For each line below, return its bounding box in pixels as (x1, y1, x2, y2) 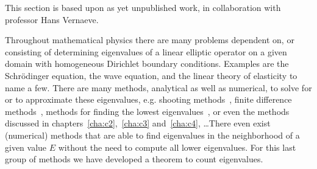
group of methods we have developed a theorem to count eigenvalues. (5, 153, 263, 165)
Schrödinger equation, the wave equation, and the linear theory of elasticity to (5, 69, 297, 81)
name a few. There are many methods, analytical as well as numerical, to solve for (5, 81, 312, 94)
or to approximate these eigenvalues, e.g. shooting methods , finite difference (5, 93, 292, 106)
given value (5, 140, 47, 153)
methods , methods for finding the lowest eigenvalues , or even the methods (5, 105, 290, 117)
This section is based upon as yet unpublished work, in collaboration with (5, 1, 281, 13)
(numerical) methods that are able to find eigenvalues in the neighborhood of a (5, 128, 300, 141)
